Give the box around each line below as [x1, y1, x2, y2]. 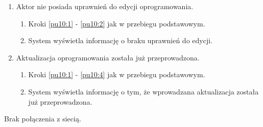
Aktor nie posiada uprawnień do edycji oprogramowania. [16, 1, 194, 11]
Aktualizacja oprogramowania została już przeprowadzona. [16, 52, 200, 62]
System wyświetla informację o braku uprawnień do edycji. [28, 35, 212, 46]
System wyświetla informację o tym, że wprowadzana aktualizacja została [28, 86, 259, 97]
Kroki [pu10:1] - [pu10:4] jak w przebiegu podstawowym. [28, 69, 205, 80]
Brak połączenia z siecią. [4, 113, 81, 124]
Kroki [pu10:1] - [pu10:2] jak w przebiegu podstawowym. [28, 18, 205, 28]
